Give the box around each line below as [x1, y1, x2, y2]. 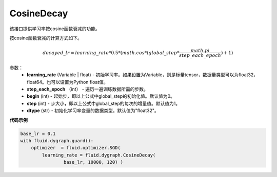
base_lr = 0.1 [20, 130, 56, 137]
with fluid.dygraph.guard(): [20, 138, 94, 144]
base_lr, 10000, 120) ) [63, 159, 123, 165]
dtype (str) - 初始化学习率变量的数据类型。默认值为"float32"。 [27, 107, 159, 114]
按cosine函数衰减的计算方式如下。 [9, 35, 82, 41]
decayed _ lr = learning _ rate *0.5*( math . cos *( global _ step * [43, 50, 180, 56]
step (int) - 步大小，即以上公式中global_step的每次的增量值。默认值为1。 [27, 100, 181, 106]
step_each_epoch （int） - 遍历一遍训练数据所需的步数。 [27, 86, 149, 92]
